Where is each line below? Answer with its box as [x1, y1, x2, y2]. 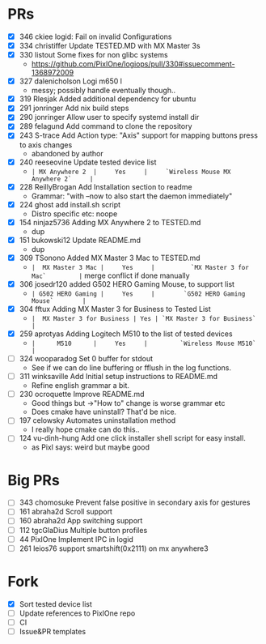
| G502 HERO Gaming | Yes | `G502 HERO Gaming [31, 289, 246, 298]
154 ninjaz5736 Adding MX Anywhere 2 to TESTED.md [19, 217, 201, 227]
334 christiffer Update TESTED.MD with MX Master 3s [19, 41, 201, 50]
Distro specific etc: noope [31, 208, 118, 219]
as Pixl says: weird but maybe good [31, 442, 150, 452]
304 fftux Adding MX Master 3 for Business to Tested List [19, 304, 211, 313]
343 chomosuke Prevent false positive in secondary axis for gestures [19, 497, 251, 507]
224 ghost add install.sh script [19, 199, 121, 209]
